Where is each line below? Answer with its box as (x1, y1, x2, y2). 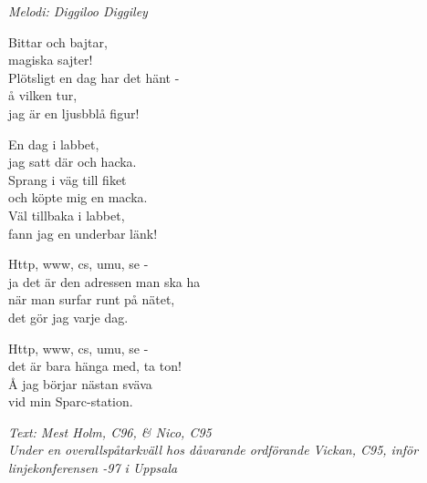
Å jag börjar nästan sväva (8, 374, 152, 393)
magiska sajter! (8, 50, 93, 69)
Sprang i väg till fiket (8, 170, 127, 189)
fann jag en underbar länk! (8, 223, 158, 242)
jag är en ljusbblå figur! (8, 103, 140, 122)
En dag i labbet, (8, 134, 99, 153)
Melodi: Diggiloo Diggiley (8, 2, 148, 20)
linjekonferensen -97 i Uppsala (8, 458, 178, 478)
